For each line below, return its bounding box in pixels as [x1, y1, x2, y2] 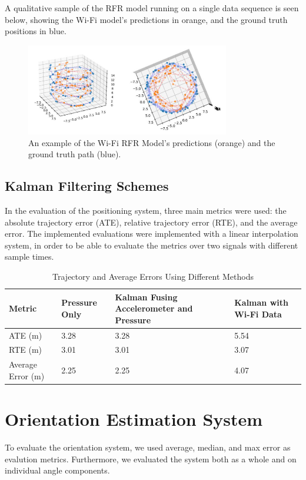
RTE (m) [9, 343, 42, 356]
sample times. [5, 250, 54, 263]
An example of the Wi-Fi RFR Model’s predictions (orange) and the [28, 136, 275, 148]
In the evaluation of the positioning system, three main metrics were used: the [5, 204, 287, 216]
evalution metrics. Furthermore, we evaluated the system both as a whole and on [5, 452, 297, 465]
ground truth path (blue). [28, 148, 121, 160]
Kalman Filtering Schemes [5, 177, 169, 195]
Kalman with [234, 296, 288, 309]
